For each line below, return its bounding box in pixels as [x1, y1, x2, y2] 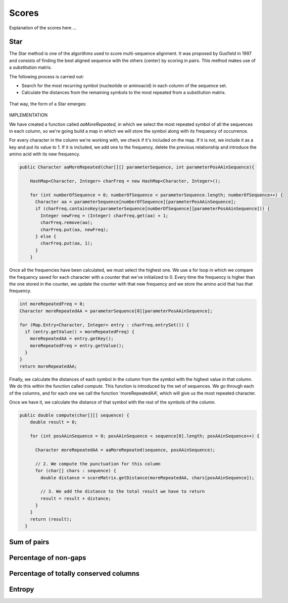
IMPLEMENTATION [9, 112, 48, 118]
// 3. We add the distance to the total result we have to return [40, 489, 205, 495]
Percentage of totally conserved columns [9, 569, 140, 578]
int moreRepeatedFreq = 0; [19, 301, 85, 307]
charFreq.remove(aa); [40, 220, 93, 225]
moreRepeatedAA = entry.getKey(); [30, 336, 114, 342]
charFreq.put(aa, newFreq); [40, 227, 109, 232]
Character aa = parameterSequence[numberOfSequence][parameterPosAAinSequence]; [35, 199, 237, 205]
